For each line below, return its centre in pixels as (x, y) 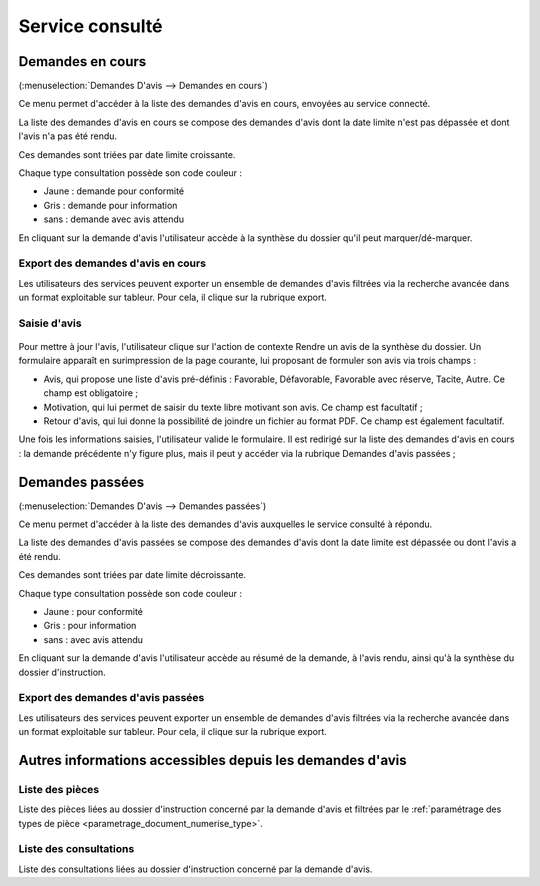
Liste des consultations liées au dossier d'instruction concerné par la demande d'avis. (195, 869)
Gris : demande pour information (110, 205)
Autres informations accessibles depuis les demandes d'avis (212, 760)
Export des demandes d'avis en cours (112, 263)
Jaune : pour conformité (93, 612)
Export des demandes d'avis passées (111, 698)
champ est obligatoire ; (91, 393)
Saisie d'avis (50, 323)
